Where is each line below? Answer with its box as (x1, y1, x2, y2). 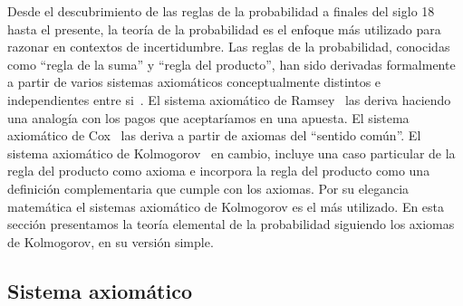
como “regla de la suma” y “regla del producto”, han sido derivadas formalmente (7, 54, 456, 73)
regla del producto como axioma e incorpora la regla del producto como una (7, 161, 430, 180)
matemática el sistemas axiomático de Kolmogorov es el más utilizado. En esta (7, 196, 445, 215)
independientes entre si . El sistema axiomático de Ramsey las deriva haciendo (7, 90, 451, 109)
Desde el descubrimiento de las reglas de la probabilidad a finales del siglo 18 (7, 2, 435, 20)
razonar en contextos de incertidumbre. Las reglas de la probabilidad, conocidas (7, 37, 450, 56)
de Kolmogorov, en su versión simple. (7, 232, 214, 251)
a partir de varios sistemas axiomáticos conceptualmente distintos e (7, 72, 381, 91)
